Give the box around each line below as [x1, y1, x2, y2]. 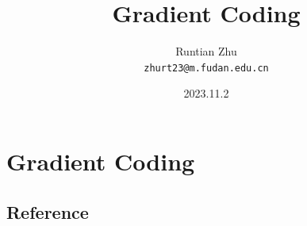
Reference [6, 199, 89, 224]
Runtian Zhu [175, 43, 237, 59]
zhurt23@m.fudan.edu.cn [144, 62, 269, 74]
